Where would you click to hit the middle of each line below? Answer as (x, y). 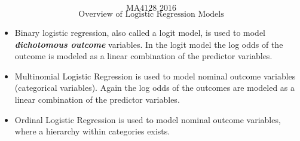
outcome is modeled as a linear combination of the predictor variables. (143, 56)
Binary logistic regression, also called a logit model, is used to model (140, 32)
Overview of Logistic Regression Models (151, 14)
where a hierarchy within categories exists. (92, 131)
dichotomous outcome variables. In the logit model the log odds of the (149, 44)
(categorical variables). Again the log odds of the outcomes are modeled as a (155, 88)
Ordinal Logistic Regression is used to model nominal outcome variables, (148, 119)
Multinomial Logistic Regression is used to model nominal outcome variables (155, 76)
